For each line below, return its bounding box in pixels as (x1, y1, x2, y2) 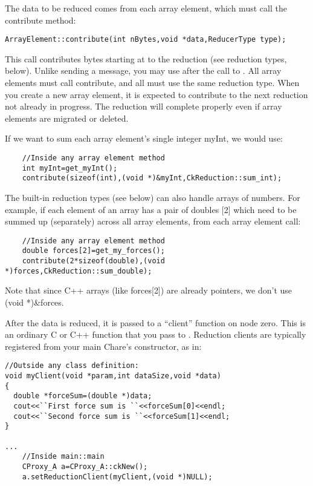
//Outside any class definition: (5, 361, 139, 370)
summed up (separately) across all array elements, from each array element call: (5, 215, 301, 228)
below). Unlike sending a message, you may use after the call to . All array (5, 64, 282, 77)
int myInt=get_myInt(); (22, 163, 118, 172)
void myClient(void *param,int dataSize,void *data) (5, 372, 221, 380)
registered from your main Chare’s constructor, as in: (5, 340, 202, 352)
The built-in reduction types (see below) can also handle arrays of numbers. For (5, 191, 300, 203)
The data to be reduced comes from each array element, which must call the (5, 2, 287, 14)
